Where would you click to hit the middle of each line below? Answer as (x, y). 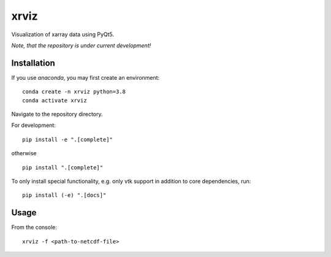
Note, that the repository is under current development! (81, 45)
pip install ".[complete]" (63, 167)
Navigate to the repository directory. (57, 114)
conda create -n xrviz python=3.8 (74, 92)
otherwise (24, 153)
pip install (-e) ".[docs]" (64, 195)
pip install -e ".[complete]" (68, 139)
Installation (33, 63)
